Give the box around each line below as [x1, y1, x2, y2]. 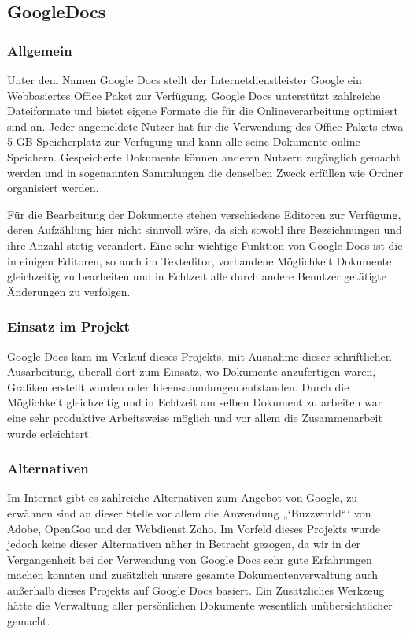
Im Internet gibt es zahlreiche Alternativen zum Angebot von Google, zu [7, 489, 358, 506]
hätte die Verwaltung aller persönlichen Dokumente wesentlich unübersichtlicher [7, 597, 393, 614]
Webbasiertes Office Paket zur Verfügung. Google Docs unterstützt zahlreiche [7, 87, 381, 103]
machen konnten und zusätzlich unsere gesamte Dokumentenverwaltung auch [7, 566, 379, 583]
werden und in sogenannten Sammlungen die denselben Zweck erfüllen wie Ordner [7, 164, 404, 180]
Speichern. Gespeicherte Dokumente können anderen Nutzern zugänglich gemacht [7, 148, 401, 165]
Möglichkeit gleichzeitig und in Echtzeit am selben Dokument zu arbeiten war [7, 394, 382, 410]
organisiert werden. [7, 180, 99, 196]
